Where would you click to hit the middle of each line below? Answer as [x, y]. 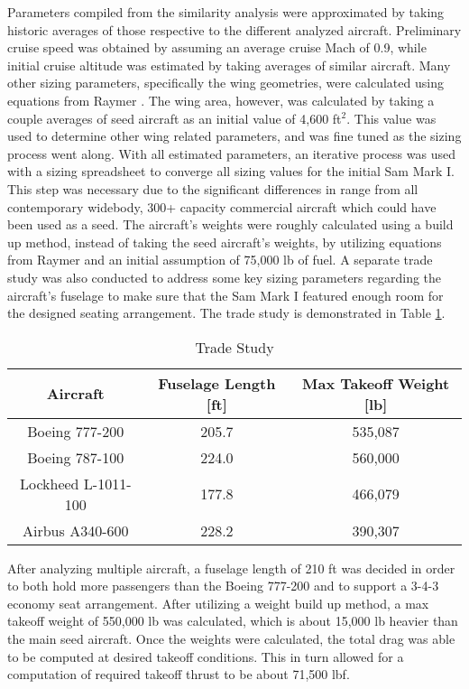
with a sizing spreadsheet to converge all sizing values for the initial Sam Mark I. [231, 171]
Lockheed [49, 483]
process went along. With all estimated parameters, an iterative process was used [231, 153]
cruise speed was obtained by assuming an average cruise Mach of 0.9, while [217, 47]
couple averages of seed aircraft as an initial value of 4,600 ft [175, 118]
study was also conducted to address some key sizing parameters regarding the [225, 277]
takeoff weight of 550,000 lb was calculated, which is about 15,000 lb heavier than [233, 621]
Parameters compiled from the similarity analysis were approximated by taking [226, 12]
